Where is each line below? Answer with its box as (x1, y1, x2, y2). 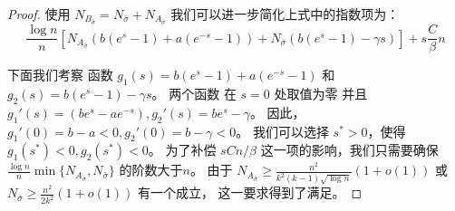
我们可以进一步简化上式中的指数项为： (170, 5, 400, 23)
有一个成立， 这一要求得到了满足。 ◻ (137, 183, 363, 202)
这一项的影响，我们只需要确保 (260, 140, 439, 159)
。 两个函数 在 (151, 84, 237, 103)
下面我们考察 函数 (7, 65, 113, 84)
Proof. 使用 (7, 5, 71, 23)
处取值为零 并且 (274, 84, 368, 103)
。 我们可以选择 (236, 121, 329, 140)
